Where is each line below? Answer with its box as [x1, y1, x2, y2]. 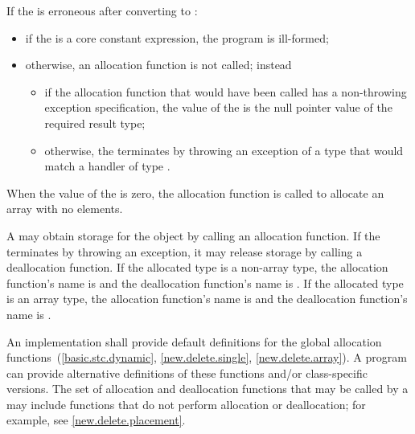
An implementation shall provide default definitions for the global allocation [6, 333, 382, 350]
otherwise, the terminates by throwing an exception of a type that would [44, 141, 404, 158]
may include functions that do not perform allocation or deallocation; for [6, 395, 366, 412]
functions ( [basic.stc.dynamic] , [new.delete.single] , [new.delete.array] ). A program [6, 349, 407, 366]
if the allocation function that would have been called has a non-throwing [44, 83, 407, 100]
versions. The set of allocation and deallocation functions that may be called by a [6, 380, 409, 397]
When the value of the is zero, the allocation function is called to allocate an [6, 184, 384, 201]
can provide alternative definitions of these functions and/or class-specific [6, 364, 368, 381]
